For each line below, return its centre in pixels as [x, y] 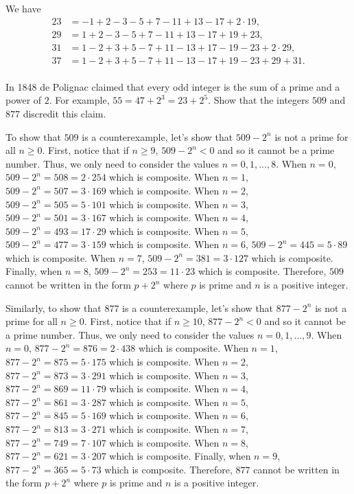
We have [23, 8]
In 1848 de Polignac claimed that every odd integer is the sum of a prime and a [173, 86]
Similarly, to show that [54, 307]
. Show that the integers [259, 100]
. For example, [79, 100]
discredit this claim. [64, 113]
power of [24, 100]
